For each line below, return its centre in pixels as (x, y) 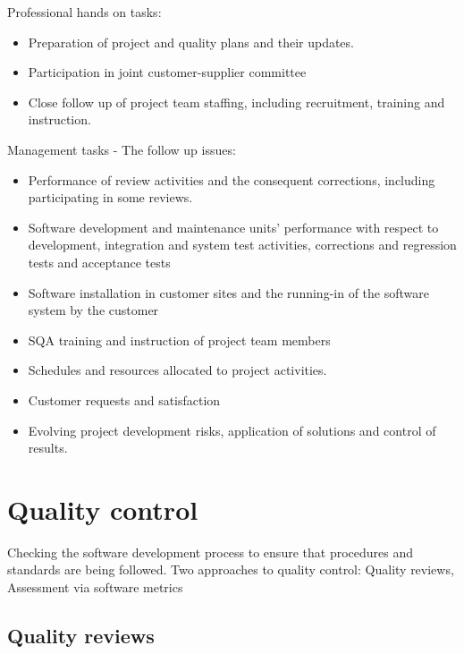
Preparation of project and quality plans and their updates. (191, 42)
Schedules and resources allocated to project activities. (177, 370)
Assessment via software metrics (95, 587)
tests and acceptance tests (99, 262)
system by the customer (93, 310)
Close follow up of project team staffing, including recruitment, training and (236, 102)
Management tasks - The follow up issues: (122, 149)
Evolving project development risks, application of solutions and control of (232, 430)
